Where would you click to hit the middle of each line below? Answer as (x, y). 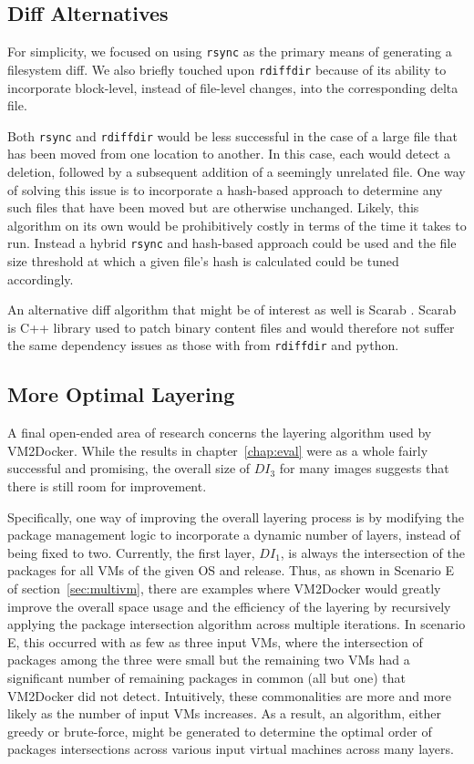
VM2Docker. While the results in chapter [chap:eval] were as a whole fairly (218, 450)
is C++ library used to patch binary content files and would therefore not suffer (231, 327)
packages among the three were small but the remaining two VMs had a (209, 660)
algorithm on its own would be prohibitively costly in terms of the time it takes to (237, 225)
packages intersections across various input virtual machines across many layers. (231, 749)
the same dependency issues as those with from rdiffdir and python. (203, 345)
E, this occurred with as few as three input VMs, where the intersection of (215, 641)
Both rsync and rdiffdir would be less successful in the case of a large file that (232, 135)
